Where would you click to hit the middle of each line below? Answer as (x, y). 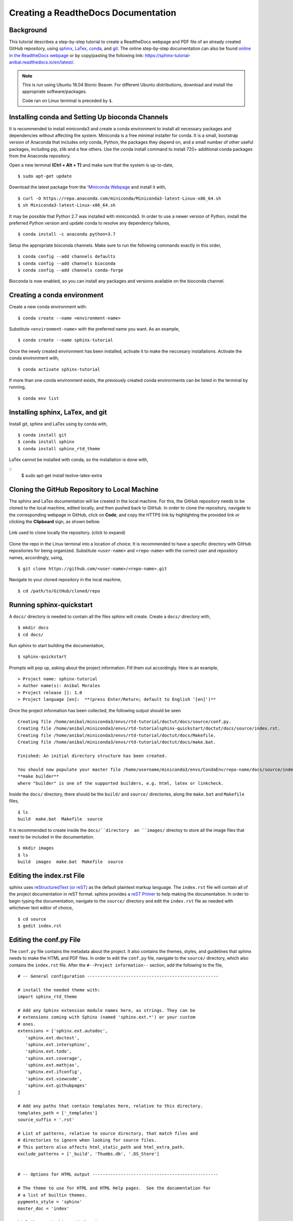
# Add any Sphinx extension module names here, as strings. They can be (106, 1010)
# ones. (27, 1024)
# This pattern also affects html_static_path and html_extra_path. (101, 1147)
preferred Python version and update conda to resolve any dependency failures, (90, 223)
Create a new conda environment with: (48, 307)
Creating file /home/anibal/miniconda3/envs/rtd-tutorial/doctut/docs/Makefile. (117, 735)
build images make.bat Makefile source (71, 862)
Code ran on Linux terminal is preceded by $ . (68, 101)
